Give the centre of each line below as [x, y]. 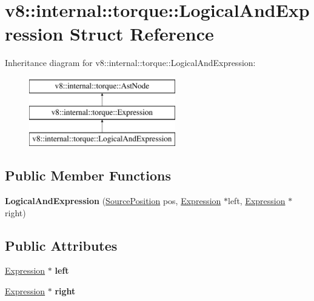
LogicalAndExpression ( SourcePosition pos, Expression [113, 201]
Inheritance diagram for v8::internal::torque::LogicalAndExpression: [130, 63]
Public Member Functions [88, 175]
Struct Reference [142, 34]
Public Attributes [61, 245]
